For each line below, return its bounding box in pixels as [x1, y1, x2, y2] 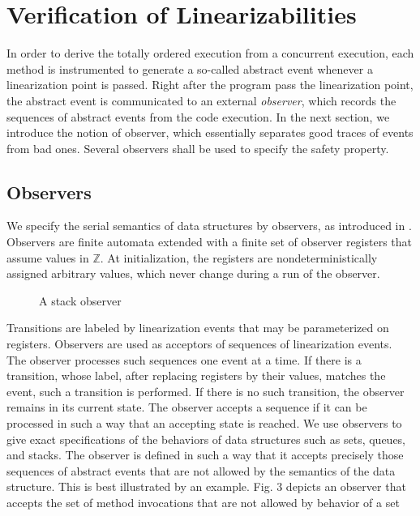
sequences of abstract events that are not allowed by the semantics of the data [6, 462, 396, 479]
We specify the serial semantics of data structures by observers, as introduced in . [6, 217, 412, 234]
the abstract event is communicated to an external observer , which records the [6, 92, 396, 109]
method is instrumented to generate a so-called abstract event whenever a [6, 60, 373, 77]
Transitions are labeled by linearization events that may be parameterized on [6, 319, 389, 336]
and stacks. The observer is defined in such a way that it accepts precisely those [6, 446, 404, 463]
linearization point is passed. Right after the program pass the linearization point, [6, 76, 414, 93]
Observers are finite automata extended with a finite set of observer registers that [6, 233, 413, 250]
